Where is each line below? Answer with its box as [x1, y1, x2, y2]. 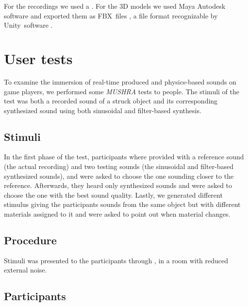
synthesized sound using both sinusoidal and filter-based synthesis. [4, 105, 201, 115]
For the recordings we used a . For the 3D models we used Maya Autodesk [4, 1, 226, 11]
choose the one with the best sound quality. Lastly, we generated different [4, 189, 223, 200]
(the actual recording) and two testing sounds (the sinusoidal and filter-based [4, 161, 234, 171]
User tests [4, 48, 73, 68]
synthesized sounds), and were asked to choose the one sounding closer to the [4, 170, 234, 181]
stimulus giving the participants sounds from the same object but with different [4, 199, 241, 209]
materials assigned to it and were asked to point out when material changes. [4, 209, 231, 219]
